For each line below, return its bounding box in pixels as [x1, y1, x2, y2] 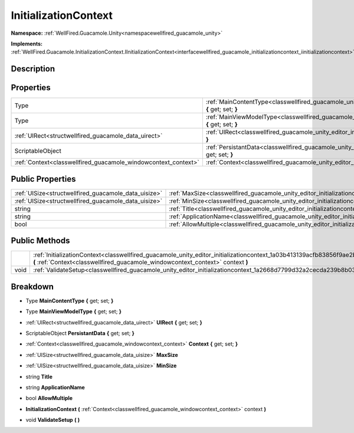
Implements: [11, 40, 43, 47]
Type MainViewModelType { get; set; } [25, 308, 122, 315]
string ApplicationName [25, 383, 85, 391]
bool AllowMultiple [25, 395, 73, 402]
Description [11, 64, 55, 74]
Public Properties [11, 174, 76, 184]
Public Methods [11, 236, 70, 246]
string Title [25, 373, 53, 380]
